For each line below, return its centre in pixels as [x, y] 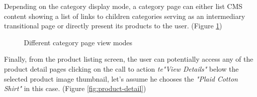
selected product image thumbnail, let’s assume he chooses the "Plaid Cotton [121, 78]
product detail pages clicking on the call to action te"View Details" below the [121, 68]
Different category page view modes [78, 42]
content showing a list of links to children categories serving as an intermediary [125, 16]
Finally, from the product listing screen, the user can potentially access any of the [129, 59]
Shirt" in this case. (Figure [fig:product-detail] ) [75, 88]
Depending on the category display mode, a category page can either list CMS [123, 6]
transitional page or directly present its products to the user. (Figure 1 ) [113, 26]
